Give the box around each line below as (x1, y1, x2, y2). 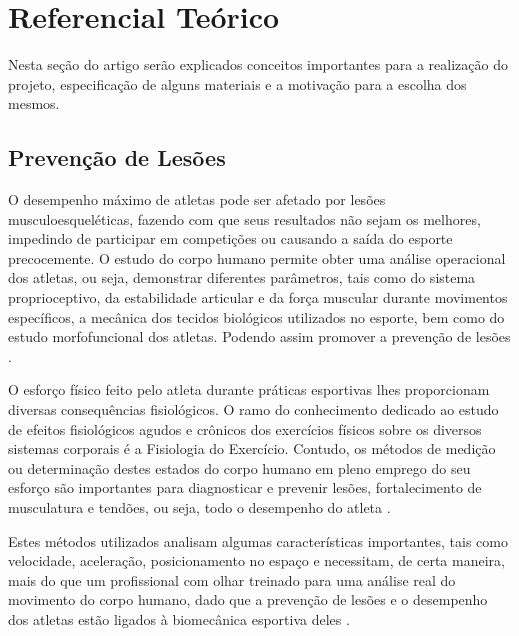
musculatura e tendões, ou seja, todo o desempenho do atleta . (8, 497, 391, 518)
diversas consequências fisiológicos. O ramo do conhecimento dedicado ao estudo (8, 399, 499, 420)
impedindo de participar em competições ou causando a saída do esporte (8, 228, 453, 249)
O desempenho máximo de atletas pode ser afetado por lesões (8, 189, 386, 210)
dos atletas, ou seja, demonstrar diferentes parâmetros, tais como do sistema (8, 267, 476, 288)
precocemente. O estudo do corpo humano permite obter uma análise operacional (8, 247, 506, 268)
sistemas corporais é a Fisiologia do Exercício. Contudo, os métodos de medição (8, 438, 496, 459)
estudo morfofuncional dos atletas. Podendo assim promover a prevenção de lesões (8, 326, 511, 347)
